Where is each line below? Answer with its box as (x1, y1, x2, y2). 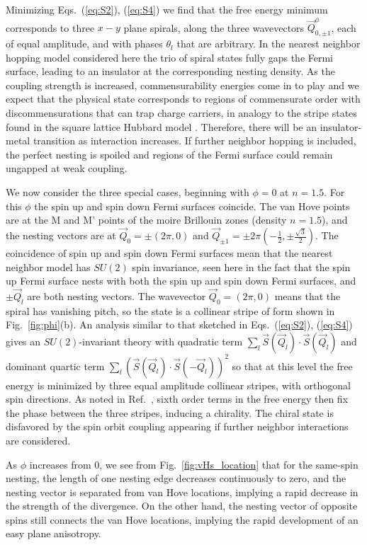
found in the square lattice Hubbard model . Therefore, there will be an (6, 119, 317, 134)
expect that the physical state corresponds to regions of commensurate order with (6, 91, 361, 106)
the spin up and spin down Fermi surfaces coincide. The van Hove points (34, 198, 350, 213)
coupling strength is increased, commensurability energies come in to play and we (6, 77, 359, 92)
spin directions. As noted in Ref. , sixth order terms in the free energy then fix (6, 391, 349, 406)
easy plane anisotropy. (6, 526, 101, 541)
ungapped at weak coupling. (6, 161, 128, 176)
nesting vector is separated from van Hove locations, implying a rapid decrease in (6, 484, 358, 499)
